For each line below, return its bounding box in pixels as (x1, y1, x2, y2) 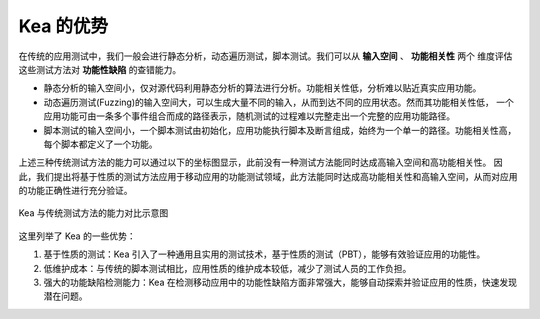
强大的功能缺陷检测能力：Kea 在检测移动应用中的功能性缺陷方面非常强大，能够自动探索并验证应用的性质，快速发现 (43, 276, 517, 289)
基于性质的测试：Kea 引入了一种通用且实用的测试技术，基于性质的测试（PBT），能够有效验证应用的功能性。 (43, 248, 486, 260)
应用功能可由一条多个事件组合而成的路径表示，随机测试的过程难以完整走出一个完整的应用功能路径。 (43, 110, 455, 122)
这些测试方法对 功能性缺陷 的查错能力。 (18, 63, 182, 75)
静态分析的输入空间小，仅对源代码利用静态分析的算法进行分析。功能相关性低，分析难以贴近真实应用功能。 (43, 82, 482, 94)
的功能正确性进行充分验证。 (18, 185, 133, 197)
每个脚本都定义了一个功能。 (43, 138, 158, 150)
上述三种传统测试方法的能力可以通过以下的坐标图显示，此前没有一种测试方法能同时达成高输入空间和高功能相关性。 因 (18, 156, 503, 169)
